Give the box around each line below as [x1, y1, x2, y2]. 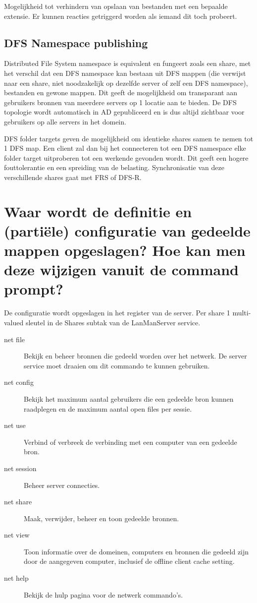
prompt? [4, 279, 63, 299]
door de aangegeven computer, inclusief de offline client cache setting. [24, 556, 235, 566]
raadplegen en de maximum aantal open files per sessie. [24, 403, 192, 414]
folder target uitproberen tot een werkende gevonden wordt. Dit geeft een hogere [4, 152, 249, 163]
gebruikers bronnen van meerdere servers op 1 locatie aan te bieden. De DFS [4, 97, 237, 107]
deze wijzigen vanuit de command [4, 259, 239, 280]
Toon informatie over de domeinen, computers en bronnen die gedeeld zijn [24, 546, 249, 556]
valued [4, 317, 24, 327]
